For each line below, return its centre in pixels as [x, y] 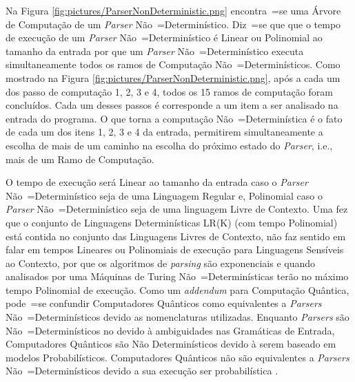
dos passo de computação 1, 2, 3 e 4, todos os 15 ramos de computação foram [169, 91]
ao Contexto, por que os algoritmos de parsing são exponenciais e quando [161, 263]
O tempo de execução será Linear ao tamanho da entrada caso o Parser [157, 182]
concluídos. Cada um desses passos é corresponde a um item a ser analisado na [172, 105]
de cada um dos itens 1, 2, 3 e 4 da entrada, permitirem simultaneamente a [164, 132]
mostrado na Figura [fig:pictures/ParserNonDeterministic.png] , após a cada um [173, 77]
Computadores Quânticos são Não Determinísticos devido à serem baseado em [171, 344]
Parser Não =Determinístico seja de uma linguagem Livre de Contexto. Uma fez [177, 209]
